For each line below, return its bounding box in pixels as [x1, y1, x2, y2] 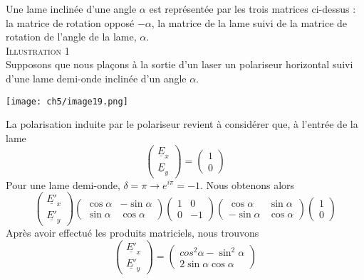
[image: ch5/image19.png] [6, 96, 128, 107]
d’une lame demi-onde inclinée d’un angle [6, 70, 187, 85]
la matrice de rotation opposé [6, 15, 135, 30]
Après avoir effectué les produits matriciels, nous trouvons [6, 225, 259, 240]
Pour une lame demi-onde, [6, 177, 120, 192]
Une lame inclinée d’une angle [6, 1, 137, 16]
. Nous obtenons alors [199, 177, 295, 192]
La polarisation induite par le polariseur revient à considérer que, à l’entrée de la [6, 117, 358, 131]
